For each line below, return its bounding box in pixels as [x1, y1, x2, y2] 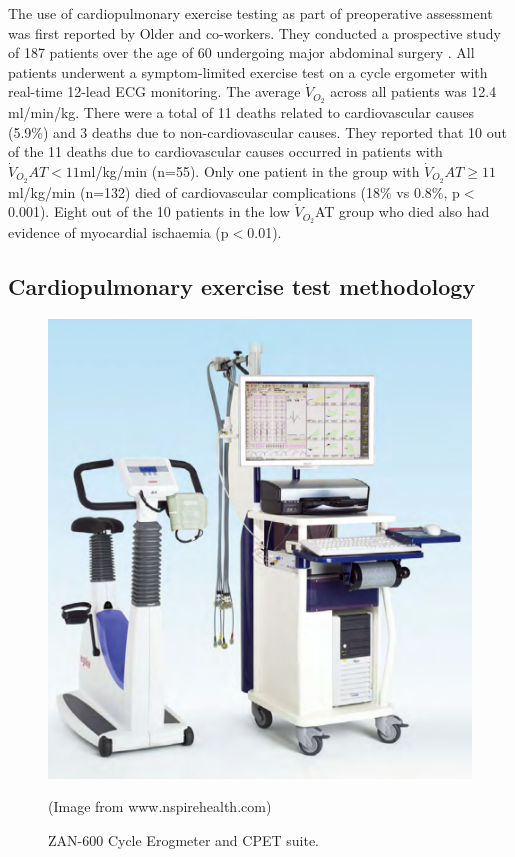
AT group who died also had [314, 201, 490, 222]
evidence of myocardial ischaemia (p [8, 222, 229, 243]
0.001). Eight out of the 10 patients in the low [8, 201, 290, 222]
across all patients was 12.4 [330, 81, 497, 102]
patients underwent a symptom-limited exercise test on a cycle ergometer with [8, 61, 488, 82]
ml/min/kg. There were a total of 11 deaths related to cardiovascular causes [8, 102, 474, 123]
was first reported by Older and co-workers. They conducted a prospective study [8, 22, 501, 43]
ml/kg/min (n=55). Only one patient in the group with [79, 161, 420, 182]
